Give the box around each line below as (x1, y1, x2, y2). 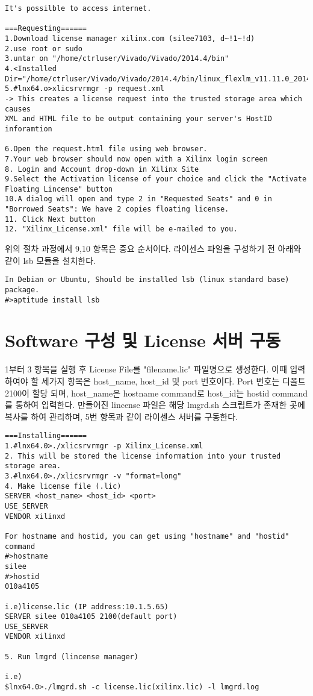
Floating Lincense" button (5, 184, 113, 193)
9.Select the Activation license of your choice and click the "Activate (5, 175, 307, 184)
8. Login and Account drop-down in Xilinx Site (5, 165, 199, 174)
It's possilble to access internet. (5, 4, 152, 13)
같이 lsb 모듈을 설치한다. (5, 254, 96, 266)
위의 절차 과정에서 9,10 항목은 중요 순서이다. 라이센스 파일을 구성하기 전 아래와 (5, 242, 302, 255)
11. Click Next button (5, 215, 96, 224)
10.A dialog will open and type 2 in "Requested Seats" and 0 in (5, 195, 272, 204)
